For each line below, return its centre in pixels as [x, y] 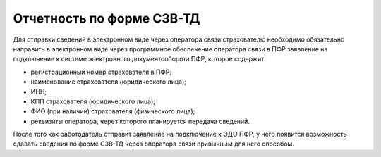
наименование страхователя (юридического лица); [108, 82]
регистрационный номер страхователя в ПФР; [101, 72]
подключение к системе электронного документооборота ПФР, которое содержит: [139, 59]
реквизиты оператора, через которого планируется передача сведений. [140, 121]
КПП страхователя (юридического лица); [93, 101]
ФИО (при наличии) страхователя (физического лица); [113, 111]
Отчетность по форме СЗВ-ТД [107, 18]
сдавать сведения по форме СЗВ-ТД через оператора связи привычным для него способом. [153, 144]
